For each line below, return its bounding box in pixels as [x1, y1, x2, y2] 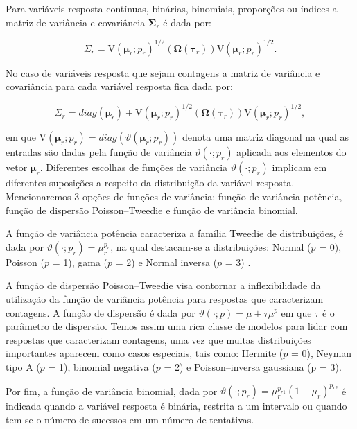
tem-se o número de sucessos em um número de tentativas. [6, 412, 254, 426]
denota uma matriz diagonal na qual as [182, 130, 349, 144]
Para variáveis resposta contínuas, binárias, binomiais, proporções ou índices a [6, 1, 338, 15]
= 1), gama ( [52, 254, 108, 269]
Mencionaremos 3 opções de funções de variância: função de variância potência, [6, 189, 342, 203]
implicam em [272, 160, 327, 175]
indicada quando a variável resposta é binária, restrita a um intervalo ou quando [6, 399, 347, 412]
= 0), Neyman [290, 346, 352, 360]
